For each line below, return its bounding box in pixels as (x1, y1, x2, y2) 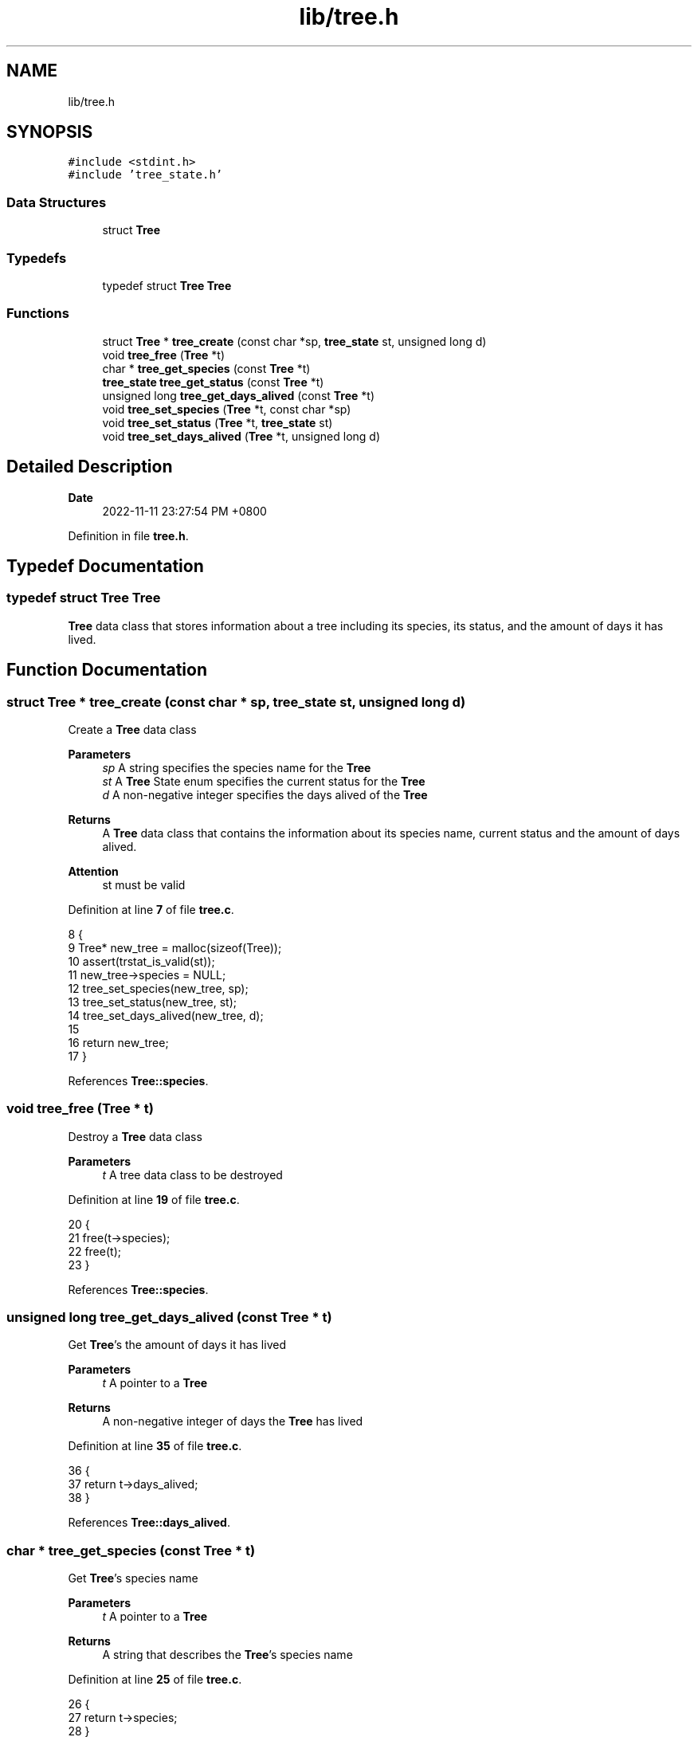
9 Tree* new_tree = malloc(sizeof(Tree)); (68, 940, 282, 955)
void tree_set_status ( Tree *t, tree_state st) (102, 415, 333, 429)
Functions (6, 305, 69, 322)
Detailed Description (6, 457, 173, 477)
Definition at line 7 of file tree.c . (68, 902, 234, 916)
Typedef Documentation (6, 555, 204, 576)
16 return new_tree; (68, 1035, 169, 1049)
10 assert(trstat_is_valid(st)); (68, 954, 215, 968)
